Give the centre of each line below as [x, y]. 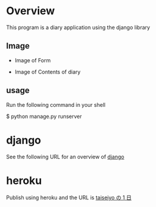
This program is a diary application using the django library [78, 27]
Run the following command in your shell [56, 104]
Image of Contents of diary [48, 72]
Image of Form [33, 60]
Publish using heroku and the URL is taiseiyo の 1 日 [69, 198]
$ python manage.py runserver [44, 116]
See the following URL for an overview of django [65, 157]
